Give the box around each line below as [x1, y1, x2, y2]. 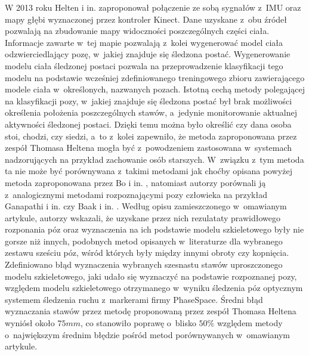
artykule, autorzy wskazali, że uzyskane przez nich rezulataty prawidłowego [5, 211, 280, 224]
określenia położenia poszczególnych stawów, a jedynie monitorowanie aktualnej [5, 106, 297, 119]
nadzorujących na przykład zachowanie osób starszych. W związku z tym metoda [5, 153, 304, 165]
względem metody [217, 317, 283, 329]
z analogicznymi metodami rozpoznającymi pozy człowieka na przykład [5, 188, 267, 200]
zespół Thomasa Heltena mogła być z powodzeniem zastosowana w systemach [5, 141, 292, 154]
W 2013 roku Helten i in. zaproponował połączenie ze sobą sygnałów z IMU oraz [5, 1, 301, 13]
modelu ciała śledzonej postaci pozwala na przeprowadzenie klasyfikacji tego [5, 59, 283, 72]
